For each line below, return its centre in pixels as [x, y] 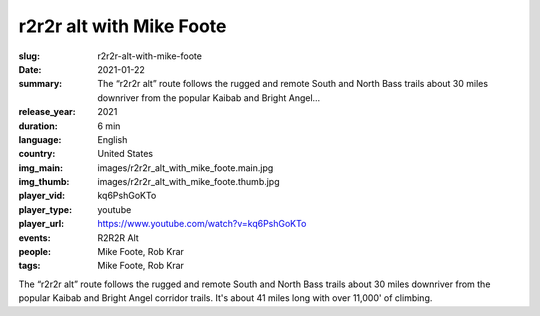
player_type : [45, 209]
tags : [29, 266]
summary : [40, 84]
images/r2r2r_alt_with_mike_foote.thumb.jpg [188, 182]
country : [37, 154]
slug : [29, 56]
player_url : [41, 224]
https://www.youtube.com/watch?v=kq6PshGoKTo [202, 224]
